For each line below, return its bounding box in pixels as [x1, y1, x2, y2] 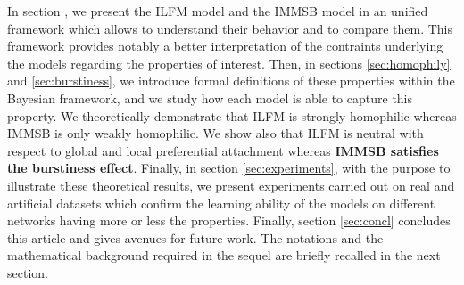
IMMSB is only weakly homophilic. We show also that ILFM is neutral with [7, 124, 424, 142]
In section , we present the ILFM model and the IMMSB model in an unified [7, 2, 428, 20]
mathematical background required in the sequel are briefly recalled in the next [7, 246, 441, 265]
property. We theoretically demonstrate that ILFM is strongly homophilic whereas [7, 106, 457, 125]
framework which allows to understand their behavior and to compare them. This [7, 19, 453, 37]
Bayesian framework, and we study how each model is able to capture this [7, 88, 413, 107]
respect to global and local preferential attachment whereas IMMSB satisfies [7, 141, 439, 159]
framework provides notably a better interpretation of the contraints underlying [7, 37, 443, 55]
